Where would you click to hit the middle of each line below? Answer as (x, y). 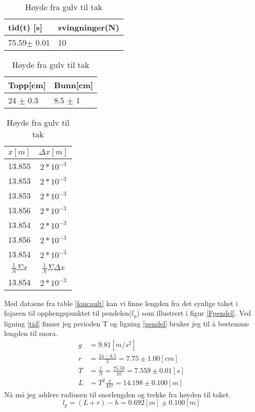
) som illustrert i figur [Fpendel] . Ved (194, 313)
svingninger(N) (89, 27)
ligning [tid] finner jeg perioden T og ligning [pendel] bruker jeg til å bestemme (127, 323)
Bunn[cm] (74, 85)
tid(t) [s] (25, 27)
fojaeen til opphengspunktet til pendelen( (68, 313)
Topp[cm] (27, 85)
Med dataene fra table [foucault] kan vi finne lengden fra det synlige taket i (121, 303)
